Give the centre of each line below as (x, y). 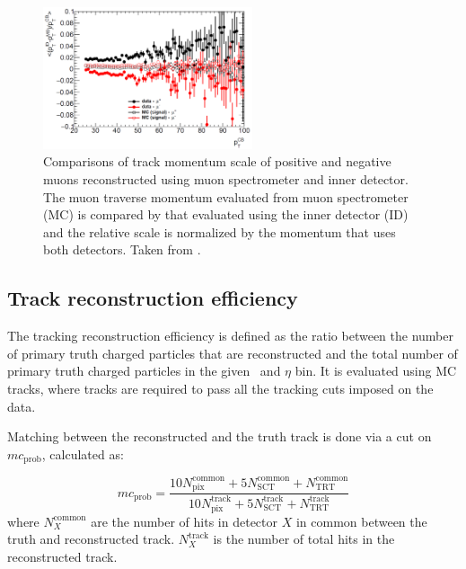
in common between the (361, 521)
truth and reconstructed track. (91, 539)
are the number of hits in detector (185, 521)
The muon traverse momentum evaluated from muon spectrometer (226, 196)
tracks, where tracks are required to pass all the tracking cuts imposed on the (220, 388)
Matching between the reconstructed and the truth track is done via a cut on (220, 436)
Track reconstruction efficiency (153, 298)
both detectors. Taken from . (122, 249)
